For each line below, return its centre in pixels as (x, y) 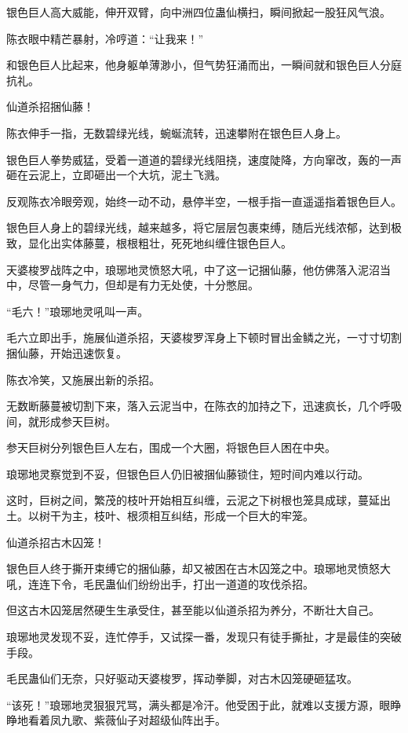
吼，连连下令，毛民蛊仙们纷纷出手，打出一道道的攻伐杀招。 (160, 583)
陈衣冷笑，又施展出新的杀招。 (83, 379)
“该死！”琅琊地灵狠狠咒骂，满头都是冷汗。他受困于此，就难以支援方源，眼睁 (204, 704)
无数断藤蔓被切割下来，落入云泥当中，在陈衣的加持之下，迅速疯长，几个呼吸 (204, 406)
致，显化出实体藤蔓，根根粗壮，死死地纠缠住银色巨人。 (149, 242)
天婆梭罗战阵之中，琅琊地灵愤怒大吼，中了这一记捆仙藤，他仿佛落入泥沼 (193, 269)
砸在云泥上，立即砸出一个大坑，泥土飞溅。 (116, 175)
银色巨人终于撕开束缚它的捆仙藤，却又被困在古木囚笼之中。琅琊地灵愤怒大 (199, 568)
